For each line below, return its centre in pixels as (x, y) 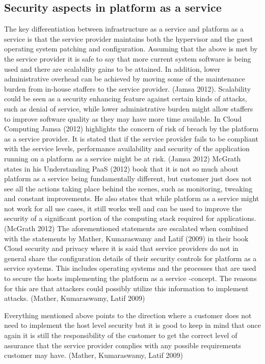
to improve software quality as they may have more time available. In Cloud (123, 118)
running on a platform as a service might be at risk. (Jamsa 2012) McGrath (123, 158)
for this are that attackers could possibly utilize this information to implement (126, 288)
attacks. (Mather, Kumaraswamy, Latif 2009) (75, 298)
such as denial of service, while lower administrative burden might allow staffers (129, 108)
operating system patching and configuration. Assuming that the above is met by (131, 49)
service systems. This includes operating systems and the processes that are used (130, 268)
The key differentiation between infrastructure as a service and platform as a (124, 29)
